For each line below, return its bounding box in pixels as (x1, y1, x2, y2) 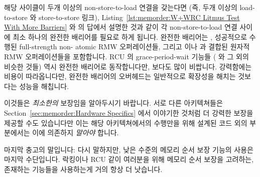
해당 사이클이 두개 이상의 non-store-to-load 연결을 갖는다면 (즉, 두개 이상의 (4, 2, 237, 12)
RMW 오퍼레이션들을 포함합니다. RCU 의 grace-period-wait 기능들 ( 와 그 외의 (4, 51, 249, 61)
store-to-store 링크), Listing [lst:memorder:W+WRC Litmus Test (38, 12, 240, 22)
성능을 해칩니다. (19, 80, 69, 91)
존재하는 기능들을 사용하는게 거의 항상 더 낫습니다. (4, 163, 163, 174)
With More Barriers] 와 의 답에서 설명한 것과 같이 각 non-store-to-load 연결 (4, 22, 237, 32)
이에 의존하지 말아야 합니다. (32, 127, 119, 138)
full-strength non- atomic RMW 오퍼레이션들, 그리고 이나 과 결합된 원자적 (19, 41, 250, 52)
